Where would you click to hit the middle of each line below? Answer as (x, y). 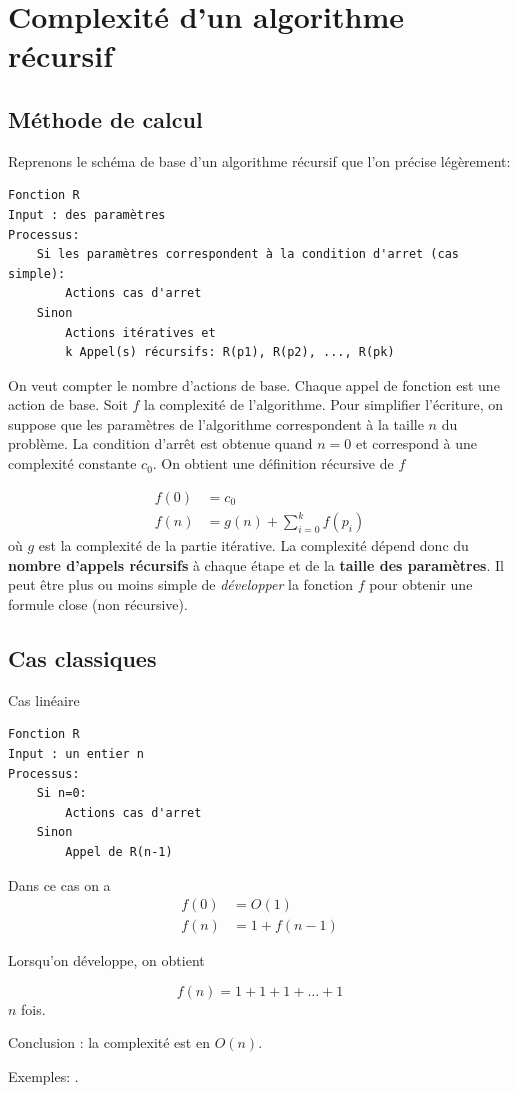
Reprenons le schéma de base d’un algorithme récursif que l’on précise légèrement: (259, 160)
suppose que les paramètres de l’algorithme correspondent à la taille (216, 423)
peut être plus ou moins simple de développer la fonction (180, 584)
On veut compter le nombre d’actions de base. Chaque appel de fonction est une (254, 384)
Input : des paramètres (87, 214)
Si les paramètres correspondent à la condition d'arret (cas (248, 254)
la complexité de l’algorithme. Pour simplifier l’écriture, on (324, 404)
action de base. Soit (68, 404)
